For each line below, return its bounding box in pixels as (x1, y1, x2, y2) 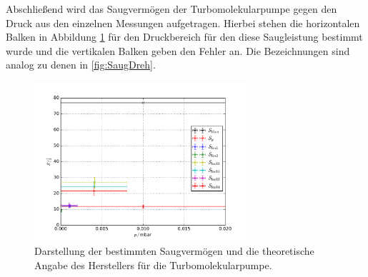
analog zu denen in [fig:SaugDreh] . (6, 57, 156, 72)
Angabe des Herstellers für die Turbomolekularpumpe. (34, 257, 272, 272)
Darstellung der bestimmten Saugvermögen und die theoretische (34, 243, 314, 258)
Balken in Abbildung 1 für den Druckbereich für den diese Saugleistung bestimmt (6, 29, 363, 44)
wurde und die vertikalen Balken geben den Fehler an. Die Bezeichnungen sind (6, 43, 350, 58)
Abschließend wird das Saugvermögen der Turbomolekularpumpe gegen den (6, 1, 337, 16)
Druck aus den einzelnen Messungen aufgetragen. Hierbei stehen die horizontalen (6, 15, 360, 30)
